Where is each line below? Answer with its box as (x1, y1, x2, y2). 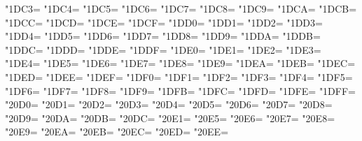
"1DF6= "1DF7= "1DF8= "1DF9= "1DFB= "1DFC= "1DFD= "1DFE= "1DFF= (5, 83, 356, 98)
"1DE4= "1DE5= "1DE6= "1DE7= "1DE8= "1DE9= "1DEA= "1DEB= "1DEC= (5, 56, 356, 70)
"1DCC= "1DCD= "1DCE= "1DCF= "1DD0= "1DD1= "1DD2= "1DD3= (5, 15, 323, 29)
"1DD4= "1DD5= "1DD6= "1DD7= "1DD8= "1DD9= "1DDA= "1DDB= (5, 29, 321, 43)
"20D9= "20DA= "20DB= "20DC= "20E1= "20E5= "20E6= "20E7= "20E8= (5, 110, 335, 125)
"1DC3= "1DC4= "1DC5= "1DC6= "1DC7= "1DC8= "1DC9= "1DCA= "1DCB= (5, 1, 357, 15)
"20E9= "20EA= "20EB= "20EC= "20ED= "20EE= (5, 124, 229, 139)
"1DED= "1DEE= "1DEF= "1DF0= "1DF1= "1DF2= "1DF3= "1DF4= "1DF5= (5, 69, 353, 84)
